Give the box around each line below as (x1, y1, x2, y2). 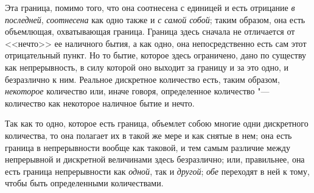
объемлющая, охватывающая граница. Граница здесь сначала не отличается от (5, 25, 295, 38)
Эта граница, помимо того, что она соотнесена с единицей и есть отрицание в (5, 1, 295, 13)
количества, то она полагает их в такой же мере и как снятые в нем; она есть (5, 128, 292, 141)
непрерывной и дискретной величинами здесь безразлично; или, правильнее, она (5, 153, 305, 166)
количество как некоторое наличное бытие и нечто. (5, 96, 195, 109)
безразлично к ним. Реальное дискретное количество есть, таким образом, (5, 72, 280, 85)
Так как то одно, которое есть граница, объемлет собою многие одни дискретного (5, 117, 309, 130)
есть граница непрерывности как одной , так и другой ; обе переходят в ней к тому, (5, 164, 310, 177)
